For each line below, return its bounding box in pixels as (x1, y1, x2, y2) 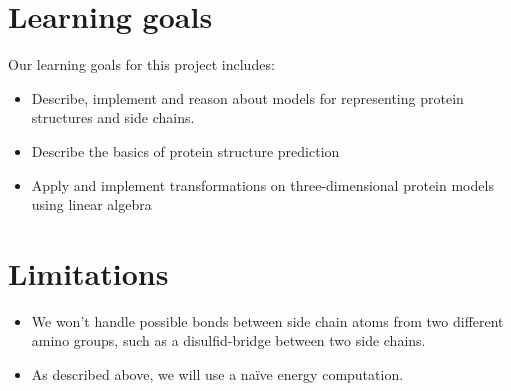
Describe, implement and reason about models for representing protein (31, 87, 464, 108)
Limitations (8, 252, 169, 293)
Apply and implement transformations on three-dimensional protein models (31, 174, 494, 195)
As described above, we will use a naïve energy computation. (31, 364, 404, 384)
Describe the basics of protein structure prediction (31, 140, 340, 161)
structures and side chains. (31, 107, 195, 128)
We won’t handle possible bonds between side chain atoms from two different (31, 310, 504, 331)
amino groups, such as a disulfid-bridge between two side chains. (31, 330, 426, 351)
